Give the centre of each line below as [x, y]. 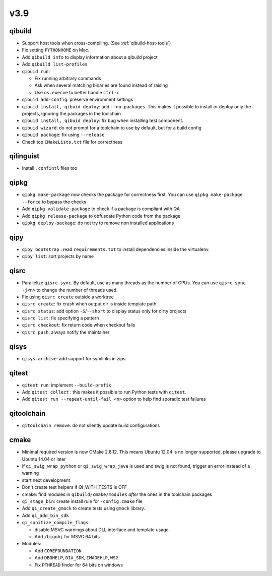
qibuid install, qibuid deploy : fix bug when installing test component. [103, 120]
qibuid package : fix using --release [63, 135]
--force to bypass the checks [54, 202]
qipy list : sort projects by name [58, 257]
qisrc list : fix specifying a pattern [60, 318]
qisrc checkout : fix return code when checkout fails [79, 325]
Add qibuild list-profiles [55, 64]
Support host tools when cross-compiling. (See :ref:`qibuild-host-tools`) [96, 43]
